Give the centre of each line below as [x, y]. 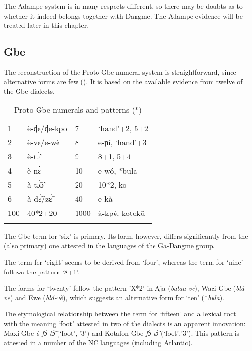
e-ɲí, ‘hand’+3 [122, 142]
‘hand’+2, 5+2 [123, 128]
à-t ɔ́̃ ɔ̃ [36, 184]
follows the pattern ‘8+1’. [42, 271]
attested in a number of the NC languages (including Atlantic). [98, 342]
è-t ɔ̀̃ [34, 156]
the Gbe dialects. [29, 91]
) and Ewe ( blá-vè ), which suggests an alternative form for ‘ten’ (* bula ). [117, 297]
